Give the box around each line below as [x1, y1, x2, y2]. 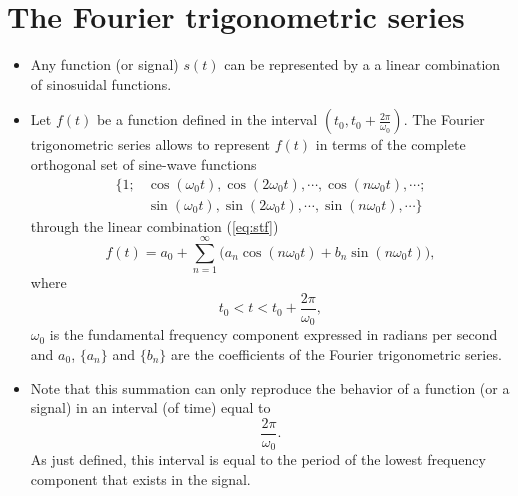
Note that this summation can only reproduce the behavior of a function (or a [30, 377, 510, 398]
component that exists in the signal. [30, 468, 251, 489]
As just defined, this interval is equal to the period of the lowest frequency [30, 449, 486, 470]
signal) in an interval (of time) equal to [30, 397, 271, 418]
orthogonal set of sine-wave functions [30, 153, 257, 174]
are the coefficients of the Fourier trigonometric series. [171, 343, 502, 364]
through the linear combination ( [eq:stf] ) [30, 215, 279, 236]
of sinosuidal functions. [30, 73, 172, 94]
